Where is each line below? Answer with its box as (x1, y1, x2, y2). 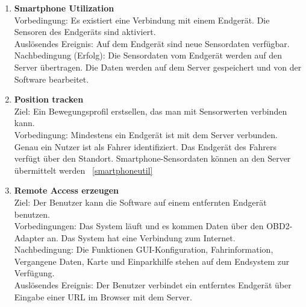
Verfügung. (14, 267, 55, 279)
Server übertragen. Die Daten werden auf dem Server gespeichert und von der (14, 60, 302, 73)
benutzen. (14, 207, 50, 220)
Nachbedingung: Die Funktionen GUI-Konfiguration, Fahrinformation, (14, 243, 273, 256)
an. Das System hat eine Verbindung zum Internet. (47, 231, 236, 244)
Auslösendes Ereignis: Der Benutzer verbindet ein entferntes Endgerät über (14, 279, 292, 291)
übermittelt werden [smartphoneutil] (14, 163, 153, 176)
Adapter (14, 231, 45, 244)
